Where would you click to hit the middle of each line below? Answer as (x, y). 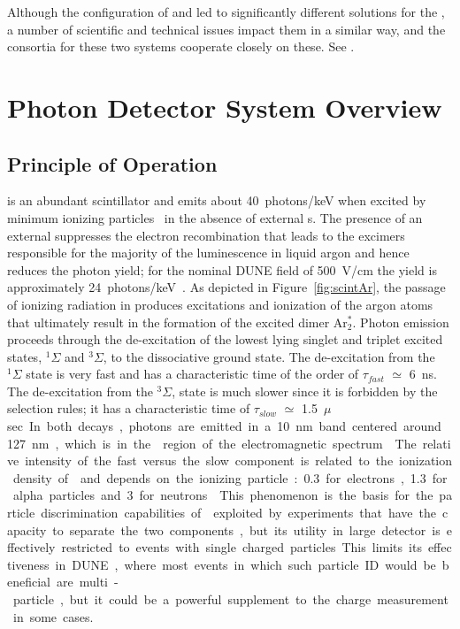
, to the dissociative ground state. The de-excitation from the (269, 356)
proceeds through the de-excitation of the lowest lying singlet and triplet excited (225, 339)
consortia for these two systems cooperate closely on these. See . (181, 46)
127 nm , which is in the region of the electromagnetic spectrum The (212, 443)
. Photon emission (401, 322)
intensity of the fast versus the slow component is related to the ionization (239, 460)
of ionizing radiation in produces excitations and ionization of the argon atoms (220, 304)
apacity (27, 529)
